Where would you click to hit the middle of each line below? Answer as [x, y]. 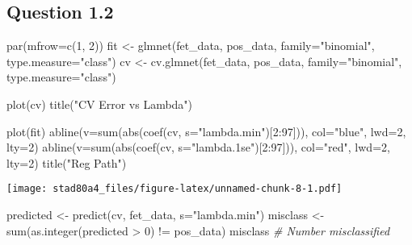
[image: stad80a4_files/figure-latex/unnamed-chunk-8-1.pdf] [174, 189]
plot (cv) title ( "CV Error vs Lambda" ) [100, 104]
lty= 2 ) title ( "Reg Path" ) [67, 162]
